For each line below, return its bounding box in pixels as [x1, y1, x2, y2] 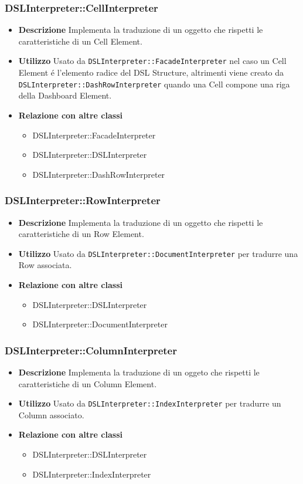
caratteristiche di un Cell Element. [18, 35, 142, 47]
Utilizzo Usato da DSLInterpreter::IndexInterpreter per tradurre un [18, 397, 281, 409]
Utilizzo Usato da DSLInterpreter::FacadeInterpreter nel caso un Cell [18, 55, 287, 67]
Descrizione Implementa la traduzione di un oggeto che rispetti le [18, 365, 260, 378]
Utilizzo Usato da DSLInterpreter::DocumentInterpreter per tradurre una [18, 247, 298, 259]
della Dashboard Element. [18, 89, 112, 101]
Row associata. [18, 259, 72, 271]
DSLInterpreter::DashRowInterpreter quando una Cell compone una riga [18, 77, 290, 90]
